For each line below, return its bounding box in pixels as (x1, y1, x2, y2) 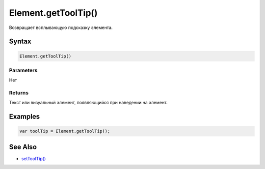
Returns (9, 89, 29, 96)
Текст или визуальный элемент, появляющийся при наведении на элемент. (9, 100, 168, 106)
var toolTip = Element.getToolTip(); (19, 128, 110, 134)
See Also (9, 142, 37, 151)
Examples (9, 113, 40, 121)
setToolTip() (21, 155, 46, 162)
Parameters (9, 67, 38, 74)
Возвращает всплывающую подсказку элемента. (9, 25, 113, 30)
